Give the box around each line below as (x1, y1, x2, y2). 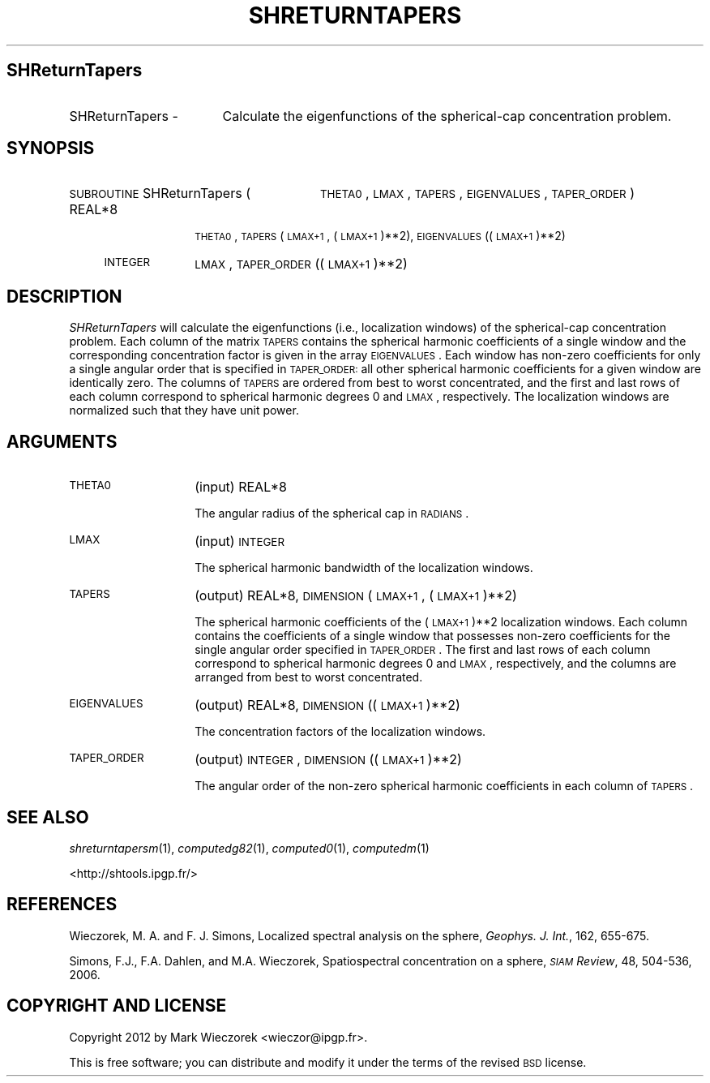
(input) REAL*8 (195, 479, 287, 496)
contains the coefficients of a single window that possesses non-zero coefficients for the (195, 629, 670, 643)
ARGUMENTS (6, 431, 118, 452)
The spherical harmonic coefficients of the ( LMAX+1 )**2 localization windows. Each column (195, 615, 688, 630)
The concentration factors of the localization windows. (195, 724, 486, 739)
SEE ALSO (6, 806, 89, 827)
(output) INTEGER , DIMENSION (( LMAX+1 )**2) (195, 751, 462, 768)
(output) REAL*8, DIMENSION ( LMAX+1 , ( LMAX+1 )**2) (195, 587, 517, 604)
